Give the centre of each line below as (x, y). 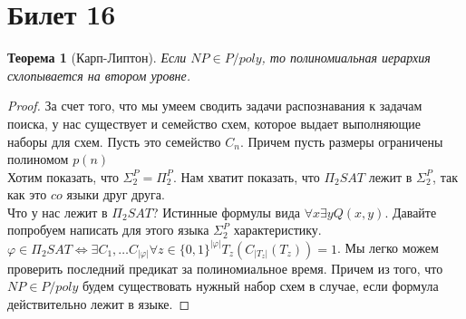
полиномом (38, 159)
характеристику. (277, 230)
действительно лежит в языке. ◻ (99, 303)
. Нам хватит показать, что (246, 176)
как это (27, 194)
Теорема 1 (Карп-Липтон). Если (97, 58)
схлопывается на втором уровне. (99, 75)
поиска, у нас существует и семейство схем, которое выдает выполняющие (214, 123)
